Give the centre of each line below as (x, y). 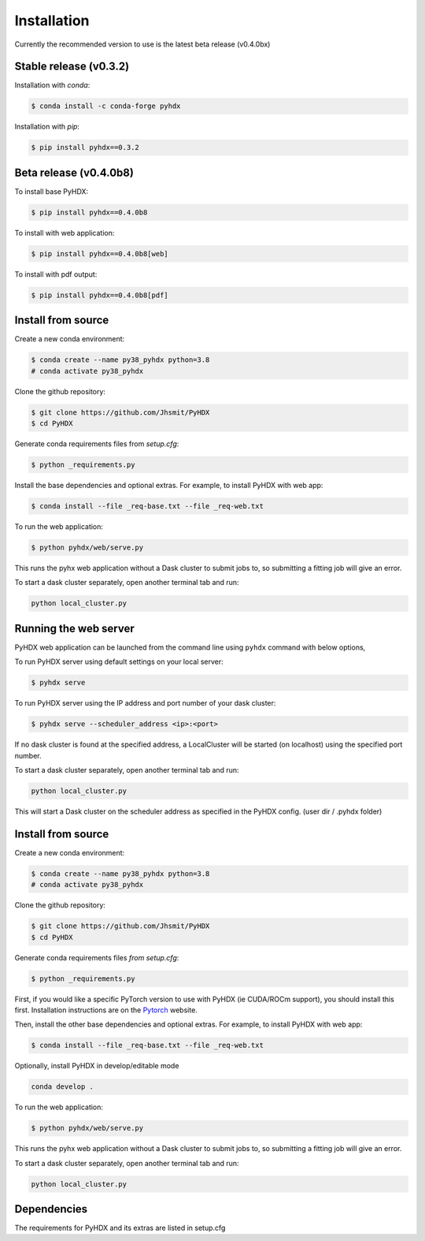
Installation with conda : (52, 85)
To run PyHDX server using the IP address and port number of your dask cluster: (145, 703)
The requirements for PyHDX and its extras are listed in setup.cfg (120, 1228)
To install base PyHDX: (52, 191)
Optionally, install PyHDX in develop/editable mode (97, 1066)
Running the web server (75, 628)
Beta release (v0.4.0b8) (74, 172)
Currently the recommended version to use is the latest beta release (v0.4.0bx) (142, 44)
